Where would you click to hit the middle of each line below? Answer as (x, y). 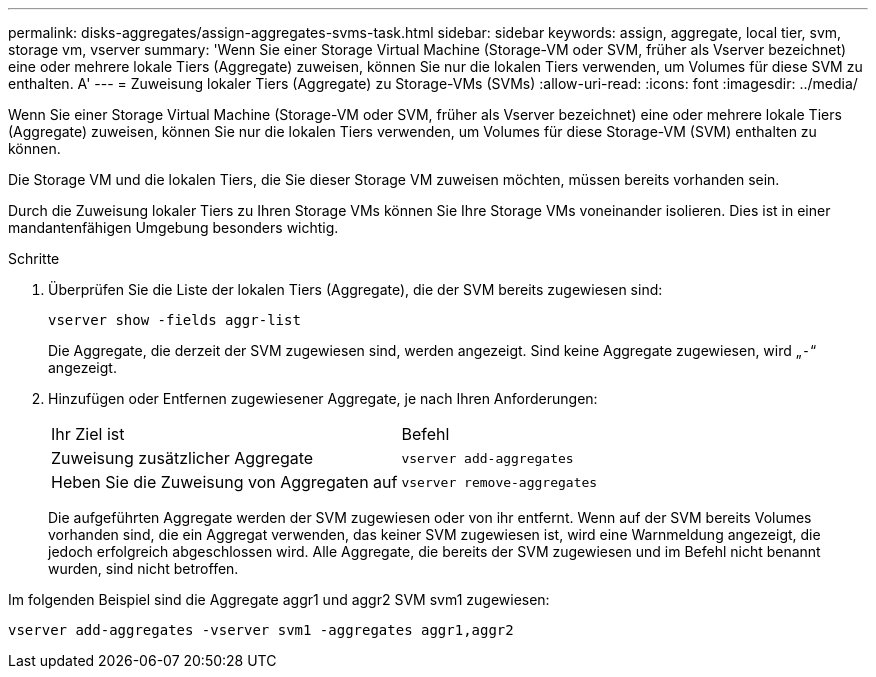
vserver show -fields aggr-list (174, 320)
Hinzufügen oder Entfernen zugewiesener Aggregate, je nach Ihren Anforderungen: (323, 398)
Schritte (34, 258)
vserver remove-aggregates (499, 482)
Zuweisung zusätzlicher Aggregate (182, 458)
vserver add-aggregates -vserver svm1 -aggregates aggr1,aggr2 (261, 630)
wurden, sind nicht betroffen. (143, 568)
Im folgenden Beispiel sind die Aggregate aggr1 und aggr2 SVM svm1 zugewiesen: (279, 599)
